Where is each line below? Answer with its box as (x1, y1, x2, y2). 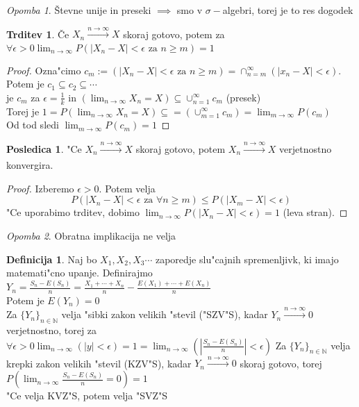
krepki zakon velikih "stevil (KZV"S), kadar (6, 356, 192, 370)
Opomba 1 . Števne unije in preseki (6, 3, 151, 17)
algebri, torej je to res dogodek (222, 3, 353, 17)
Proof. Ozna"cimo (6, 63, 81, 77)
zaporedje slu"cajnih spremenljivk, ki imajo (155, 251, 339, 266)
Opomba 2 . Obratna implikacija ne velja (6, 228, 176, 242)
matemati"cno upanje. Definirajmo (6, 265, 153, 280)
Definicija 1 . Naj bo (6, 251, 97, 266)
